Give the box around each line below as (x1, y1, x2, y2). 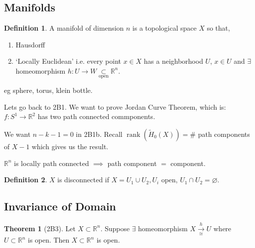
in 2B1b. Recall (76, 128, 123, 139)
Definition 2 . (4, 174, 47, 185)
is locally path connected (14, 158, 89, 168)
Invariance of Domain (4, 199, 116, 214)
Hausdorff (15, 39, 45, 49)
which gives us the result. (32, 141, 108, 151)
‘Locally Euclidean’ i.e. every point (15, 56, 121, 66)
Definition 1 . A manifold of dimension (4, 23, 124, 33)
